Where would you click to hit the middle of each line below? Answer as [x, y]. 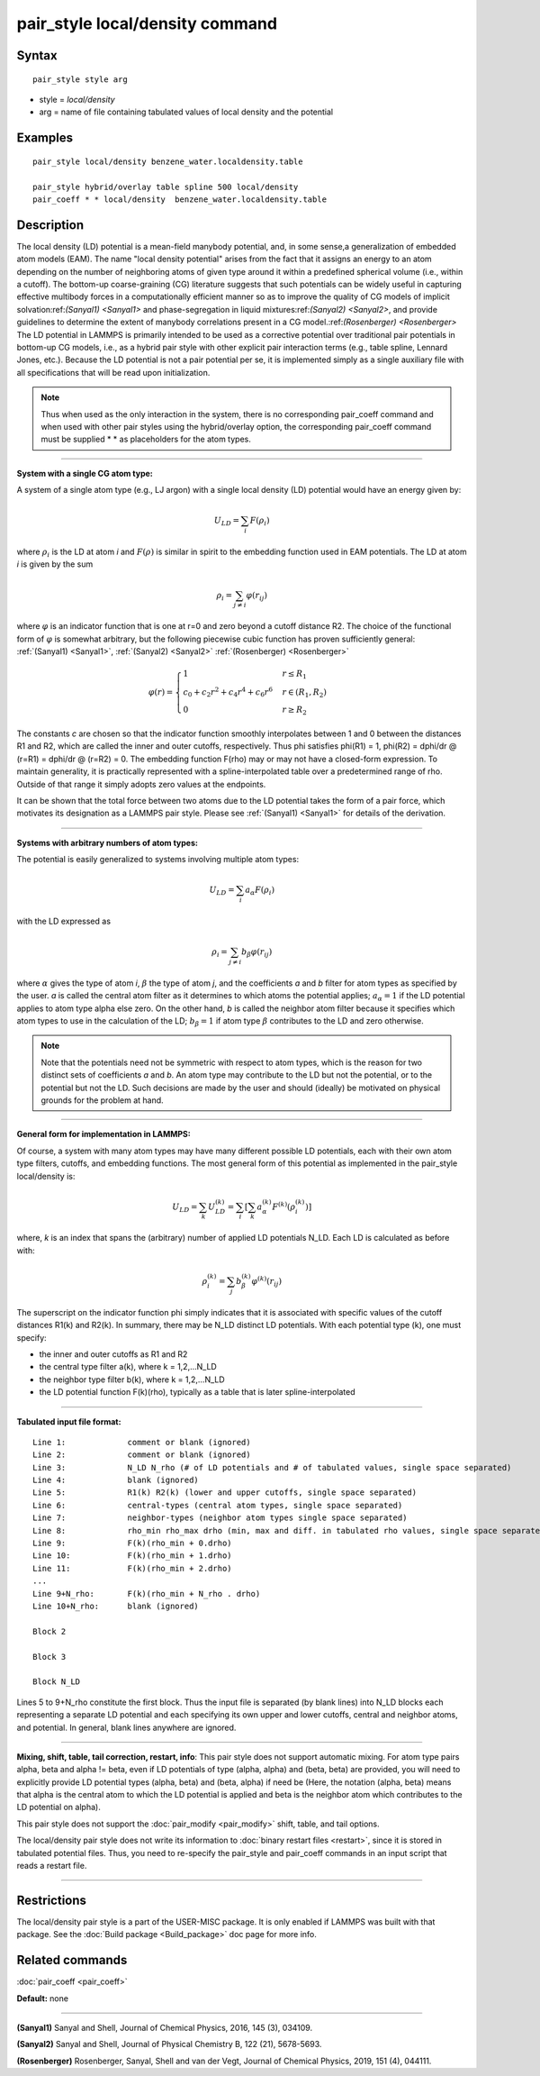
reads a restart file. [52, 1866]
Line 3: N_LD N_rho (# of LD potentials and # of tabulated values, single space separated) [272, 1467]
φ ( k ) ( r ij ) [267, 1282]
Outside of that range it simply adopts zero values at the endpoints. [141, 784]
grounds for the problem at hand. [102, 1100]
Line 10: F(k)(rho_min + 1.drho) [133, 1556]
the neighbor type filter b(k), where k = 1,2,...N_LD [132, 1379]
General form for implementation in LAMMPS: [103, 1134]
